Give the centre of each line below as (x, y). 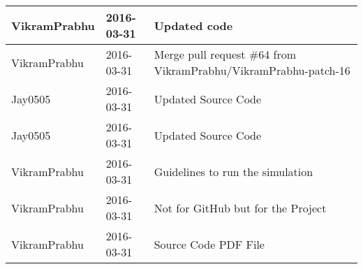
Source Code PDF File (209, 244)
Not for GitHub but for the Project (240, 208)
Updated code (193, 25)
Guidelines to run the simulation (234, 171)
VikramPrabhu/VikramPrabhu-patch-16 (252, 70)
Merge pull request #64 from (225, 54)
